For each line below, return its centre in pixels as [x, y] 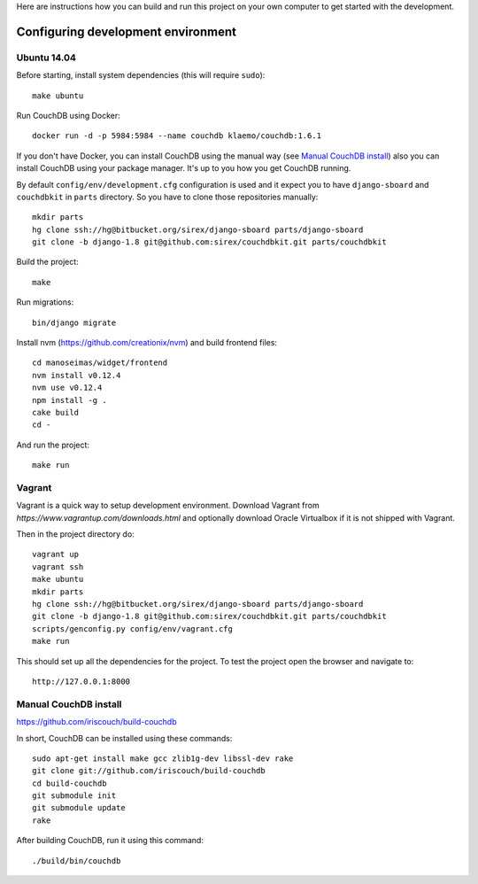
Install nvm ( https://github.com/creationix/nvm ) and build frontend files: [147, 343]
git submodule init [74, 796]
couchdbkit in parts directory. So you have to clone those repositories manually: [167, 197]
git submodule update [79, 808]
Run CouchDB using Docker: [69, 115]
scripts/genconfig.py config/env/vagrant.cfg [133, 628]
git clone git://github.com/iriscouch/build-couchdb [149, 771]
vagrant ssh [58, 566]
